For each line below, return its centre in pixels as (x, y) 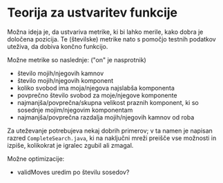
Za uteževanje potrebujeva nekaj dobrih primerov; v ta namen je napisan (110, 131)
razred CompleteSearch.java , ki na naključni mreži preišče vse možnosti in (112, 138)
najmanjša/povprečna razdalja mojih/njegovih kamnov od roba (106, 117)
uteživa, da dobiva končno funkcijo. (58, 46)
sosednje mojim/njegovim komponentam (75, 110)
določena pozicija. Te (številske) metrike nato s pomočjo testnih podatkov (111, 39)
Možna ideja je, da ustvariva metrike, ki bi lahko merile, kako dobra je (105, 32)
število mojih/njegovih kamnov (60, 73)
